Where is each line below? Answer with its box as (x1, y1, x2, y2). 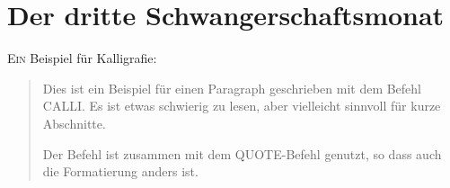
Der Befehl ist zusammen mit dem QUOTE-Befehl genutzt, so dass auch (42, 144, 442, 163)
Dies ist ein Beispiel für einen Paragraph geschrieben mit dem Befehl (42, 78, 422, 97)
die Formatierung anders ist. (42, 162, 199, 181)
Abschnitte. (42, 113, 106, 132)
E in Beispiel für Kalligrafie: (7, 49, 157, 67)
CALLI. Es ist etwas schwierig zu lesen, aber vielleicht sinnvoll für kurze (42, 96, 441, 115)
